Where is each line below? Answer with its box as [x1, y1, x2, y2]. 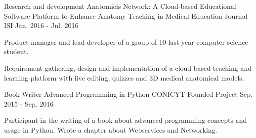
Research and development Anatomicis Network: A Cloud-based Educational [4, 1, 236, 11]
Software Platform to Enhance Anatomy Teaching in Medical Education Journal [4, 10, 248, 21]
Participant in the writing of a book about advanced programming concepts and [4, 115, 247, 125]
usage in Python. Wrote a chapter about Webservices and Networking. [4, 124, 217, 135]
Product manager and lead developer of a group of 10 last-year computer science [4, 36, 248, 47]
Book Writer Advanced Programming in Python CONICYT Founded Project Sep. [4, 89, 253, 99]
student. [4, 46, 29, 56]
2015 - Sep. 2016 [4, 98, 54, 109]
